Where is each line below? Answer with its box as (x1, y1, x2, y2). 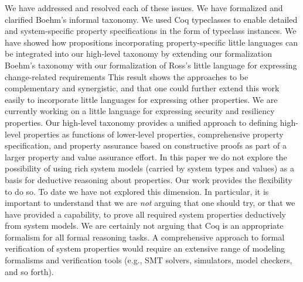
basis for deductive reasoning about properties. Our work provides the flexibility (5, 173, 292, 185)
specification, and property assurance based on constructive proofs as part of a (5, 139, 287, 152)
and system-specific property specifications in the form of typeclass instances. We (5, 25, 297, 37)
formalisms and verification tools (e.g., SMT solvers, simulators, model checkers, (5, 254, 292, 266)
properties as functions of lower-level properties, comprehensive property (23, 128, 284, 140)
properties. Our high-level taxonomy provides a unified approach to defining (5, 116, 278, 128)
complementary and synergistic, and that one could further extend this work (5, 82, 280, 94)
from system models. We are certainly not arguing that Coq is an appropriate (5, 219, 284, 232)
